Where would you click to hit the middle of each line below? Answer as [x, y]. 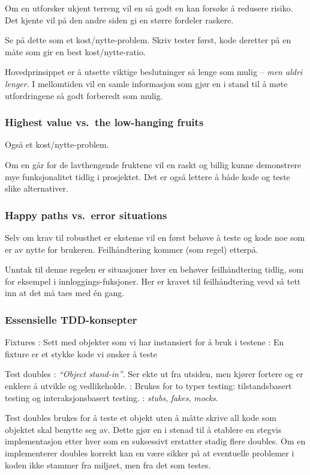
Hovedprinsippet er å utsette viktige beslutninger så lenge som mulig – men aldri [154, 72]
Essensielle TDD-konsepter [71, 319]
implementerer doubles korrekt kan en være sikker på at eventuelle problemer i [150, 452]
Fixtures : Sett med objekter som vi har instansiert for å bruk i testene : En [145, 342]
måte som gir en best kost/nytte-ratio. [75, 51]
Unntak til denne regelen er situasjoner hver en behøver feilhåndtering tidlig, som [154, 269]
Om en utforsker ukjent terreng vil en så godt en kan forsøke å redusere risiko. [149, 8]
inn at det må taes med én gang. [65, 293]
